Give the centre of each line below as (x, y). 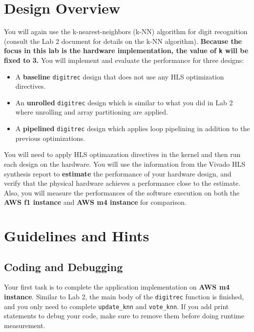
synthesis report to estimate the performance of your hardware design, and (118, 173)
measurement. (25, 325)
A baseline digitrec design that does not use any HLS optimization (120, 76)
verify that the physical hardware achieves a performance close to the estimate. (122, 183)
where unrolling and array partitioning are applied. (92, 112)
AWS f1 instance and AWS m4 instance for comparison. (95, 202)
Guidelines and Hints (77, 236)
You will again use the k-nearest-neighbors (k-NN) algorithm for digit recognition (126, 31)
